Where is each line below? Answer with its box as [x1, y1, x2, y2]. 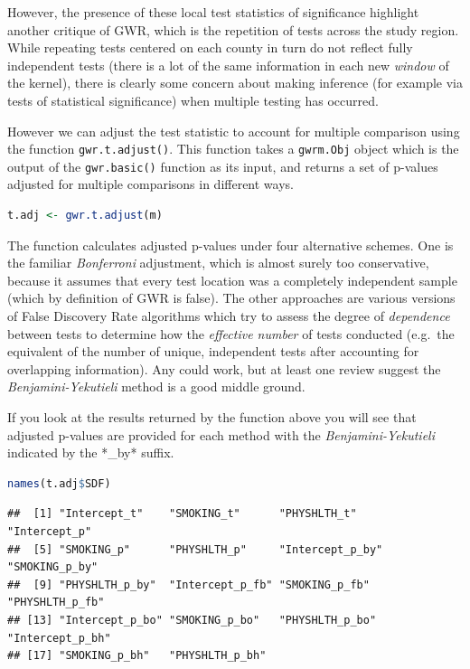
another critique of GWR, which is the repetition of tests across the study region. [7, 20, 459, 39]
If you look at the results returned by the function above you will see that [7, 408, 417, 426]
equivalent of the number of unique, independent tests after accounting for [7, 342, 419, 361]
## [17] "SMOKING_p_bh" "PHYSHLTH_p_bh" [7, 649, 267, 663]
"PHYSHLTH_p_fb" [7, 596, 105, 609]
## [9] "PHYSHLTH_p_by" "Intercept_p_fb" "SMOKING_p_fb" [7, 578, 370, 591]
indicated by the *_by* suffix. [7, 443, 174, 462]
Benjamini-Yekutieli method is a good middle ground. [7, 377, 305, 396]
